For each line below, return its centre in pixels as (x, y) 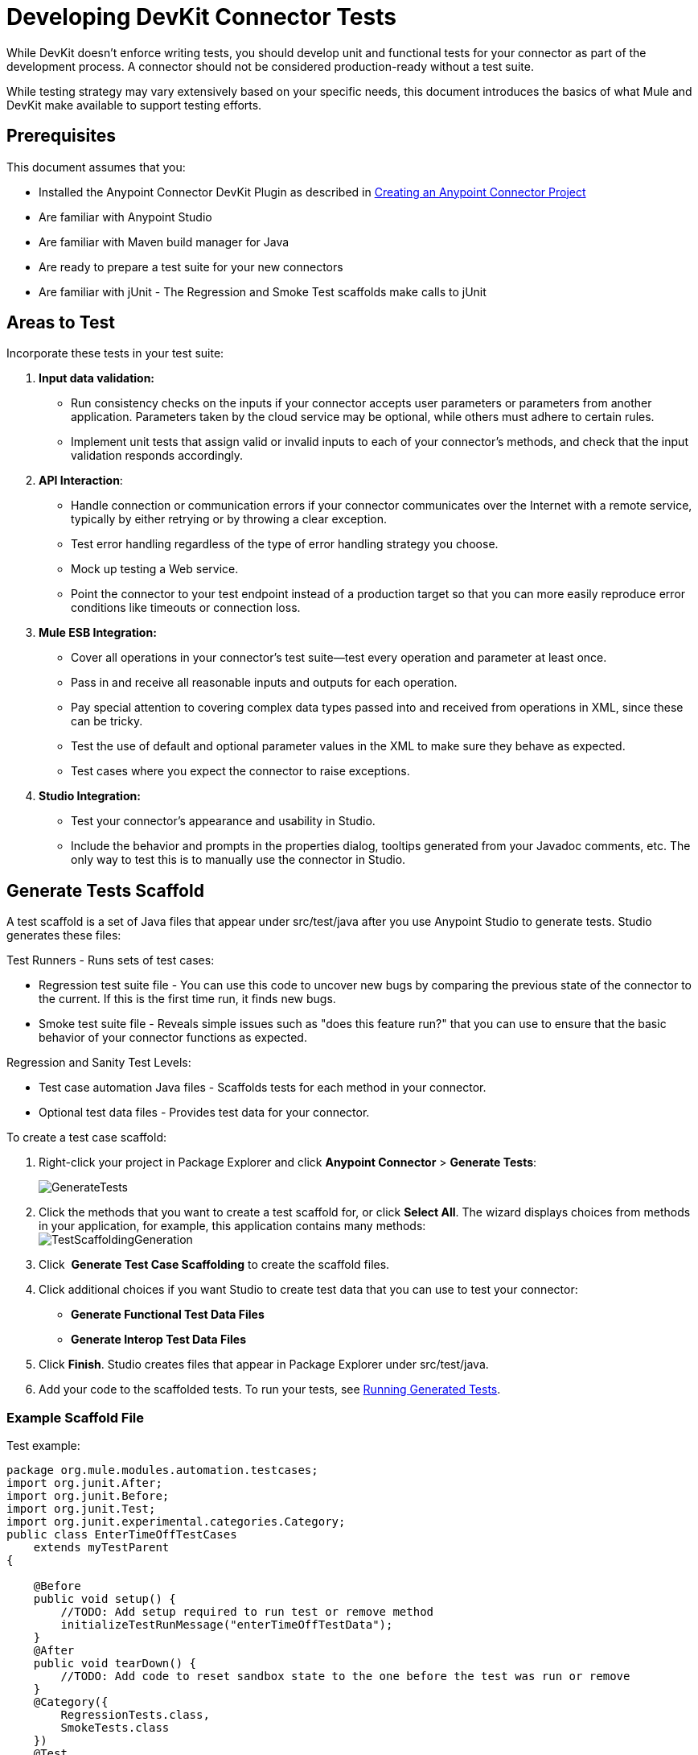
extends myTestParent (101, 1548)
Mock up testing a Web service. (155, 569)
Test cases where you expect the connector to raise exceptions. (240, 771)
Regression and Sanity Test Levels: (99, 1063)
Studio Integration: (90, 796)
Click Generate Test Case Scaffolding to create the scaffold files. (214, 1265)
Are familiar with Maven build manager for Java (164, 242)
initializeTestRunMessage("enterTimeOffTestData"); (227, 1625)
